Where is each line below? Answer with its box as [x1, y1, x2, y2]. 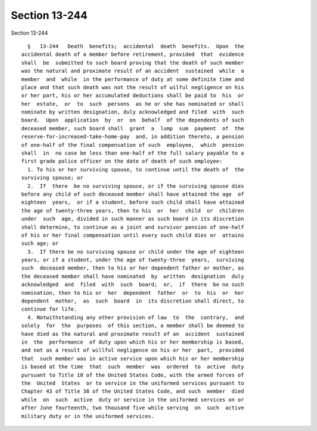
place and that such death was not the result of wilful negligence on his [21, 84, 244, 90]
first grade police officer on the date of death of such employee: [21, 158, 222, 164]
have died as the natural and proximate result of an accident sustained [21, 331, 244, 337]
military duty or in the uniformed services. [21, 413, 155, 419]
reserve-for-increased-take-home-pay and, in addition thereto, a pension [21, 133, 244, 140]
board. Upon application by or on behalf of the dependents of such [21, 117, 244, 123]
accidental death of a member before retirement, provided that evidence [21, 51, 244, 58]
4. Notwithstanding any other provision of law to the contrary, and [27, 314, 244, 321]
